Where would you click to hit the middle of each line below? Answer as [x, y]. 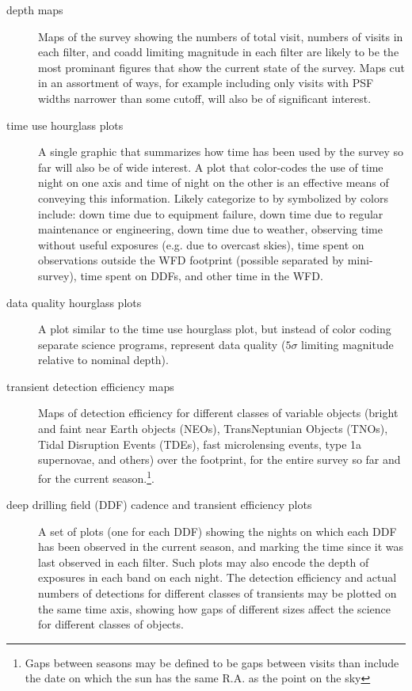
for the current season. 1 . [96, 476]
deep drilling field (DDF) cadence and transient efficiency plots [159, 505]
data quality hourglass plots [74, 302]
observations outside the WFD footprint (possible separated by [191, 260]
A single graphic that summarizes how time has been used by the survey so [221, 152]
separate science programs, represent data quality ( [162, 344]
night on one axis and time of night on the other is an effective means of [214, 182]
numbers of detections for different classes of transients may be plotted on [217, 593]
